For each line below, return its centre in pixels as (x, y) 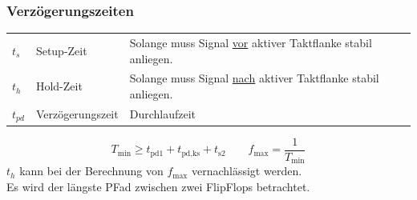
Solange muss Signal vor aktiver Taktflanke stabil (251, 42)
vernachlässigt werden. (247, 171)
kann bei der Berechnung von (91, 171)
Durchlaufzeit (163, 114)
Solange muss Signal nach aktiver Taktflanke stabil (254, 78)
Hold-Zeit (59, 86)
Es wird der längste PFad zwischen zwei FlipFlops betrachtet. (158, 186)
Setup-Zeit (61, 50)
